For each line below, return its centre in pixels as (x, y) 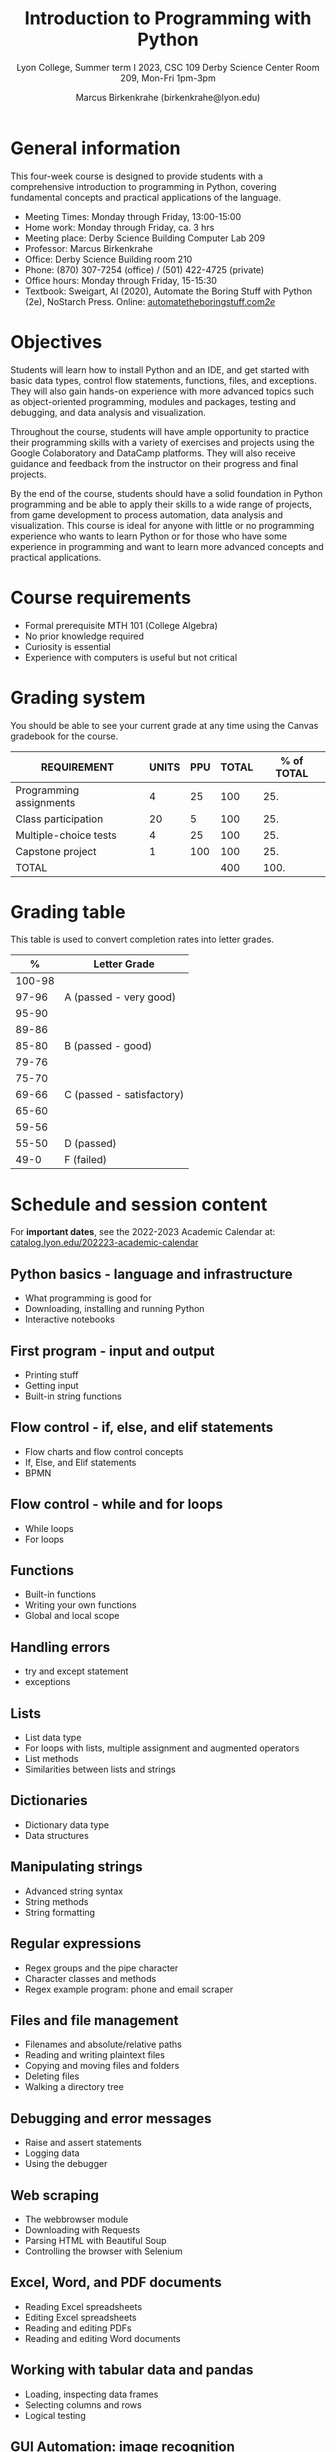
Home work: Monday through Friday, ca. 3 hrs (119, 227)
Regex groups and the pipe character (101, 1968)
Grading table (68, 911)
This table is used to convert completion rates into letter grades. (142, 939)
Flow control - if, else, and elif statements (142, 1427)
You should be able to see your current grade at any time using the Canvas (164, 725)
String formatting (60, 1912)
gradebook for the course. (64, 736)
